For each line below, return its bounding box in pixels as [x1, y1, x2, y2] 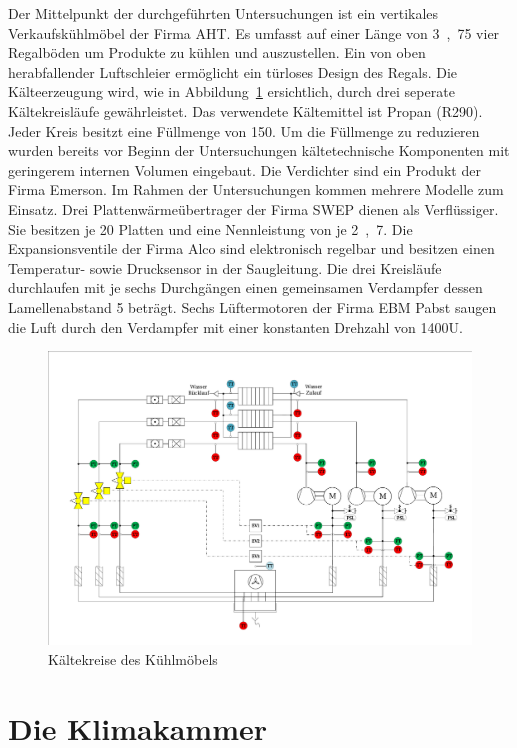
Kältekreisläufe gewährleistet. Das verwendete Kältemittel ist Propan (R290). [8, 100, 483, 121]
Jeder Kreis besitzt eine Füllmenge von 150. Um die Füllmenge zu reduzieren [8, 120, 480, 141]
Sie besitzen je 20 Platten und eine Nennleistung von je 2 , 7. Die [8, 218, 413, 239]
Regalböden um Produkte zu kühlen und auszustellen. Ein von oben [8, 42, 426, 63]
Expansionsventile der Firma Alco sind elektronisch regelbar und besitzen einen [8, 238, 495, 259]
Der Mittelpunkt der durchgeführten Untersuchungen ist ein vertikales [8, 3, 439, 23]
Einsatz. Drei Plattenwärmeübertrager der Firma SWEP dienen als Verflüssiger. [8, 198, 499, 219]
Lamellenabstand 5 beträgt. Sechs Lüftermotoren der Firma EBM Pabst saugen [8, 296, 497, 317]
